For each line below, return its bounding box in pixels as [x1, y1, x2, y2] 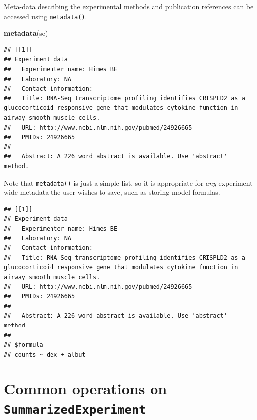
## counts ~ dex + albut [4, 351, 86, 358]
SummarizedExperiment [4, 402, 146, 417]
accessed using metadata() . [4, 11, 87, 21]
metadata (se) [4, 28, 48, 38]
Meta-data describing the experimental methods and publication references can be [4, 1, 254, 11]
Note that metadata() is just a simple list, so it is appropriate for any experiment [4, 177, 253, 187]
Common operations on [4, 378, 167, 398]
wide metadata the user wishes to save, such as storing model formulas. [4, 187, 220, 197]
